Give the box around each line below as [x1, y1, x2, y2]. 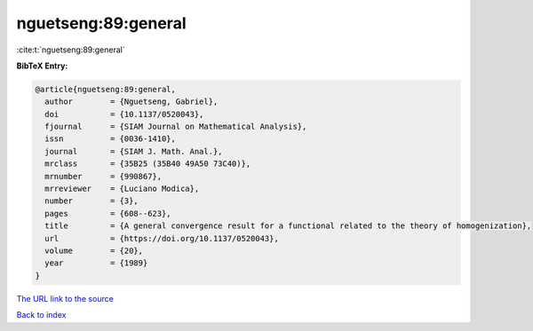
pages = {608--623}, [44, 209, 172, 218]
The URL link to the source [16, 293, 115, 303]
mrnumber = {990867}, [44, 171, 163, 181]
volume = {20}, [44, 246, 144, 256]
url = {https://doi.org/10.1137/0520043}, [44, 233, 279, 243]
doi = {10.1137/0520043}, [44, 109, 204, 119]
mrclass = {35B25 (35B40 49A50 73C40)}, [44, 159, 251, 169]
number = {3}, [44, 196, 139, 206]
